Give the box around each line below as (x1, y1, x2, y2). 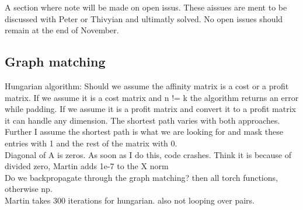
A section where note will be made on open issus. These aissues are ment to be (5, 1, 287, 13)
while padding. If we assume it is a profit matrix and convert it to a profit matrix (5, 103, 296, 115)
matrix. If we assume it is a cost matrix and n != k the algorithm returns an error (5, 91, 299, 103)
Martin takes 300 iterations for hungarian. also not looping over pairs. (5, 194, 255, 206)
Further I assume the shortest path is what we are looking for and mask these (5, 125, 283, 138)
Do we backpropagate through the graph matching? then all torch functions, (5, 171, 278, 183)
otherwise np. (5, 183, 53, 195)
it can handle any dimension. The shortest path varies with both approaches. (5, 114, 280, 126)
